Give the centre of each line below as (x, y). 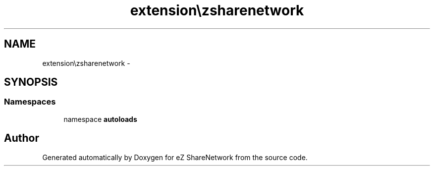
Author (22, 138)
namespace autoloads (100, 119)
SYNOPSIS (31, 82)
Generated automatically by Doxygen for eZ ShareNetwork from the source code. (175, 157)
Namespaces (30, 102)
